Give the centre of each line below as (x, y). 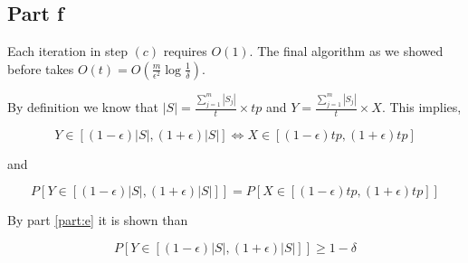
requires (185, 51)
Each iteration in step (67, 51)
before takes (41, 68)
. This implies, (421, 107)
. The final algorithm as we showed (346, 51)
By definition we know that (83, 107)
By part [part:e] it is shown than (98, 220)
